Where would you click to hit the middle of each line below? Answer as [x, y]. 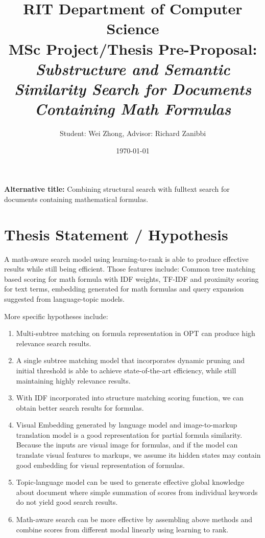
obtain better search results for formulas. [80, 407]
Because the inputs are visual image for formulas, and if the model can [127, 445]
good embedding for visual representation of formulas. [100, 465]
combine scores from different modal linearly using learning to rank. [122, 529]
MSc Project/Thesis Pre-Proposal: [133, 48]
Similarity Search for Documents [133, 88]
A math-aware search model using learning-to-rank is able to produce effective [126, 259]
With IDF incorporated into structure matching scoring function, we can [130, 398]
